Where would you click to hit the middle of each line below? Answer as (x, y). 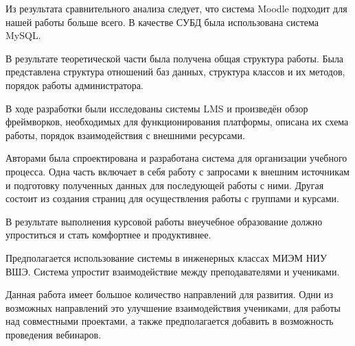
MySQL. (23, 35)
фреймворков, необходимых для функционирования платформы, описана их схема (177, 122)
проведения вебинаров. (54, 334)
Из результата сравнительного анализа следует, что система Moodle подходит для (176, 8)
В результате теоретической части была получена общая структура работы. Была (175, 58)
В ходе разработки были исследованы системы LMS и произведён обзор (157, 108)
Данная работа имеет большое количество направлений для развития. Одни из (169, 294)
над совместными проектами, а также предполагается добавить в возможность (170, 321)
